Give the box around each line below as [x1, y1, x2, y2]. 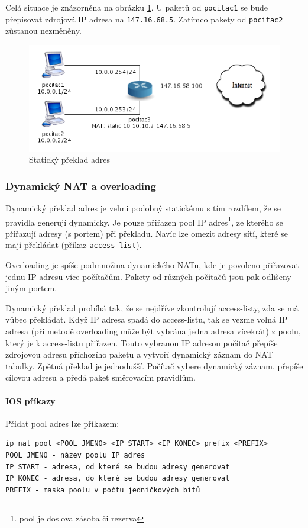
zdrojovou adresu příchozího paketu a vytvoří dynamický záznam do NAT [5, 348, 273, 360]
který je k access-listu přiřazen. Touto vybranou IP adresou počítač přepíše [5, 336, 278, 349]
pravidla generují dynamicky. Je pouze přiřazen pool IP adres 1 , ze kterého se [5, 214, 283, 228]
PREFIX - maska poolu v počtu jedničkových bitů [5, 485, 200, 494]
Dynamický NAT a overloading [5, 178, 156, 193]
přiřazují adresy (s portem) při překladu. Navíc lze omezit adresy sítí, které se [5, 227, 288, 239]
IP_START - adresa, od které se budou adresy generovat [5, 462, 230, 471]
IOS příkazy [5, 394, 56, 407]
